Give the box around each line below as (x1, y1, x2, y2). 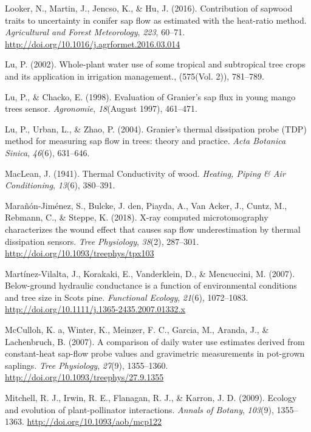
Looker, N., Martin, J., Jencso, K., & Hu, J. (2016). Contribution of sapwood (5, 2, 293, 14)
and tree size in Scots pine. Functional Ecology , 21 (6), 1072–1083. (5, 290, 248, 303)
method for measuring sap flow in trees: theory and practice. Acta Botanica (5, 134, 286, 147)
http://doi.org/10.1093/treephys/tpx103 (5, 247, 154, 259)
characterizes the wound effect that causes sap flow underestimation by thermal (5, 222, 301, 235)
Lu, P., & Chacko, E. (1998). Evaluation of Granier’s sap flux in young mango (5, 90, 296, 103)
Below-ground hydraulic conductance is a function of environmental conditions (5, 279, 297, 292)
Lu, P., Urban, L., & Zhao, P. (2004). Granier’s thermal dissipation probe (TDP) (5, 122, 307, 135)
